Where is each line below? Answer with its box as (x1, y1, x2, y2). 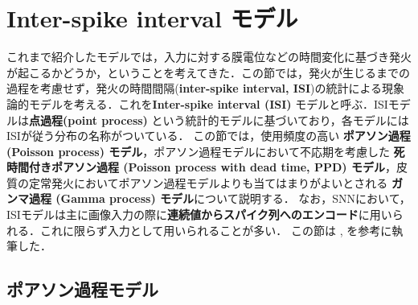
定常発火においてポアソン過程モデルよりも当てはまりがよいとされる (28, 174, 388, 191)
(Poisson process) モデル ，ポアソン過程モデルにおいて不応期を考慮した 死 (6, 142, 405, 159)
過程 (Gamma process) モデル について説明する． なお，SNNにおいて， (28, 190, 411, 207)
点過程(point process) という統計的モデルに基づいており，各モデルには (29, 111, 409, 128)
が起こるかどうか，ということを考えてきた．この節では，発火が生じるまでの (6, 64, 411, 80)
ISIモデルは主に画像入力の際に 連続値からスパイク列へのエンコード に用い (6, 206, 392, 223)
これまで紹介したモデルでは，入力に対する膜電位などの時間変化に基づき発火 (6, 48, 412, 65)
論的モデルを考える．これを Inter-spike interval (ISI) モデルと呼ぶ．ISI (6, 95, 388, 112)
